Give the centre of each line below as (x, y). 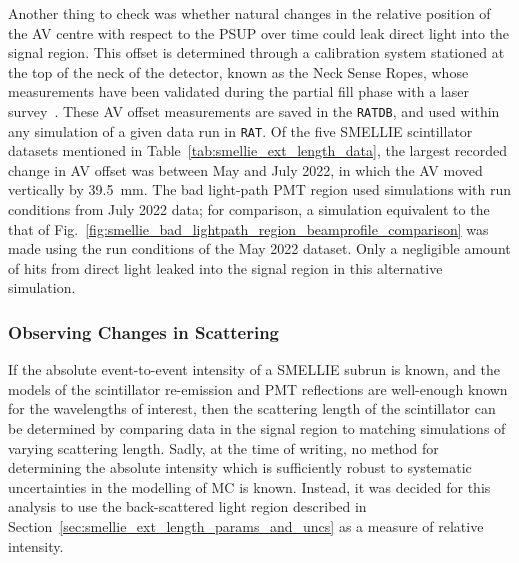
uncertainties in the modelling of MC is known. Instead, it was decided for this (249, 486)
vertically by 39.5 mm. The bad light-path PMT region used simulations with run (260, 189)
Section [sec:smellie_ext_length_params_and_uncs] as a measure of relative (246, 526)
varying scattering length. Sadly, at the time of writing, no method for (223, 447)
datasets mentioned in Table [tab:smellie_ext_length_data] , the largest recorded (258, 150)
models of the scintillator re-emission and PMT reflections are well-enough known (258, 388)
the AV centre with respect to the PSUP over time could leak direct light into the (259, 32)
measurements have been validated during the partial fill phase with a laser (238, 91)
